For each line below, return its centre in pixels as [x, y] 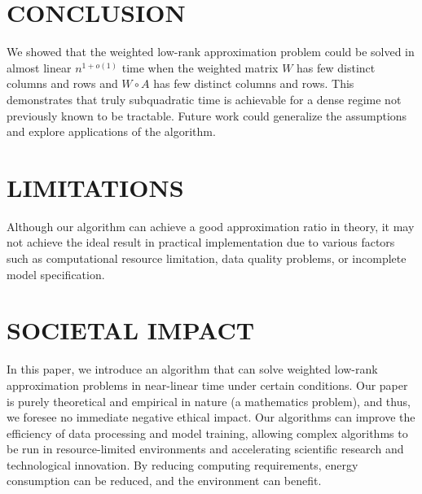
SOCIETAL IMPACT [131, 330]
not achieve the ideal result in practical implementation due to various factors [201, 242]
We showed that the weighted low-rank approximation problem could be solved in [211, 52]
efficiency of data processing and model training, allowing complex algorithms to [207, 433]
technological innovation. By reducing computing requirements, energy [182, 464]
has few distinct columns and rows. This [254, 83]
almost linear [39, 67]
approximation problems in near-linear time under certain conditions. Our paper [207, 385]
